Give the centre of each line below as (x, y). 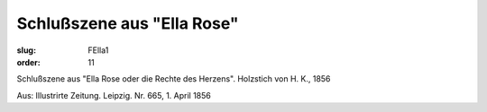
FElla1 (98, 50)
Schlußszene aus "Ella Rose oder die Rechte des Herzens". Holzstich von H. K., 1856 (174, 79)
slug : (26, 50)
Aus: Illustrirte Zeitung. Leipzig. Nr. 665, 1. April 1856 (114, 95)
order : (28, 62)
